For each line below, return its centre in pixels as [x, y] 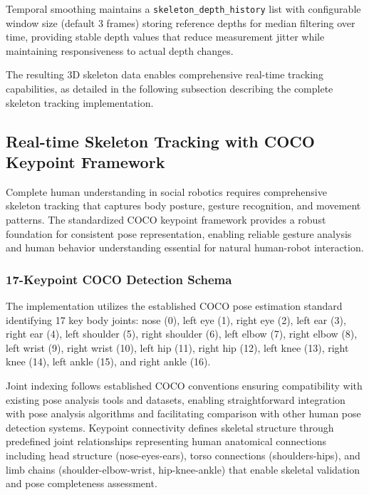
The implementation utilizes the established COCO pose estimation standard [174, 306]
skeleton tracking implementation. [80, 102]
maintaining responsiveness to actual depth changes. [120, 50]
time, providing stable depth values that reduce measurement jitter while [165, 37]
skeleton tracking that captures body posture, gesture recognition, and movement [183, 205]
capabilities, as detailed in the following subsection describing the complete [170, 89]
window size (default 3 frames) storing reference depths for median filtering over [181, 22]
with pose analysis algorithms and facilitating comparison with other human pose [183, 413]
